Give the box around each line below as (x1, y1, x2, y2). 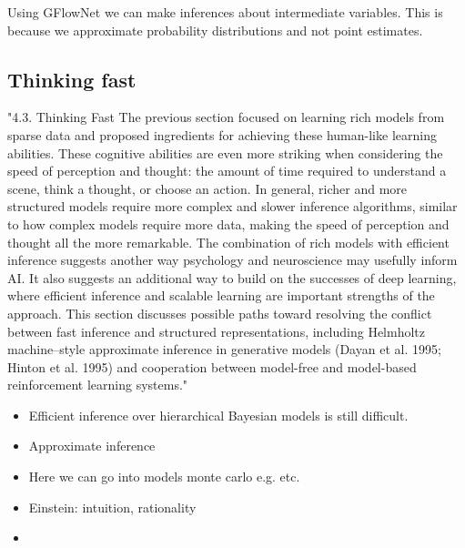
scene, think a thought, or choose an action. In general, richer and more (7, 178, 408, 198)
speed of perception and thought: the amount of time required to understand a (7, 161, 447, 180)
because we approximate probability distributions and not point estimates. (7, 20, 423, 39)
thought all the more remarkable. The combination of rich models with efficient (7, 232, 450, 251)
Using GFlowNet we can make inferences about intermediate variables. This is (7, 3, 443, 21)
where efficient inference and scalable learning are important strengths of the (7, 286, 435, 305)
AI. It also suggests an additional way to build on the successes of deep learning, (7, 268, 457, 287)
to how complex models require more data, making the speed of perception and (7, 214, 450, 233)
